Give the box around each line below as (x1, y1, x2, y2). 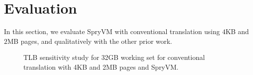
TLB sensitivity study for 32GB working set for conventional (23, 52, 205, 62)
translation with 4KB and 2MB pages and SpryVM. (23, 61, 178, 72)
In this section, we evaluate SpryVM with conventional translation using (4, 26, 220, 37)
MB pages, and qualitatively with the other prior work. (7, 36, 173, 46)
